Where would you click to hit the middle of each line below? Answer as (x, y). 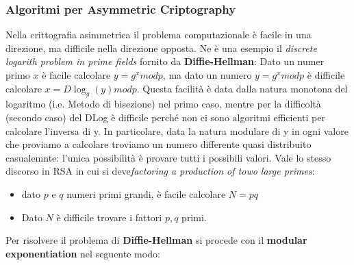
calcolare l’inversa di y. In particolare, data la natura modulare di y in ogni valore (177, 130)
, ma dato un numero (207, 75)
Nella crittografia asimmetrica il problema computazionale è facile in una (159, 35)
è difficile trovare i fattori (109, 217)
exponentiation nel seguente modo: (83, 253)
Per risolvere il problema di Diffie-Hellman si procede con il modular (156, 240)
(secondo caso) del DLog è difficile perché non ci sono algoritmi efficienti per (165, 117)
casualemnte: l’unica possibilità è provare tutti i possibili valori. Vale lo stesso (168, 157)
